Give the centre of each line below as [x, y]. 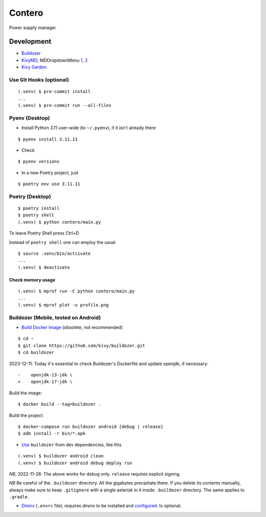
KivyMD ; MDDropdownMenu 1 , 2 [55, 60]
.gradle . [19, 497]
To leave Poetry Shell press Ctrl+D [44, 233]
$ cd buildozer [36, 353]
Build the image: [25, 393]
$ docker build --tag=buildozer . [59, 404]
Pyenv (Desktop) [30, 118]
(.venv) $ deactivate [44, 267]
